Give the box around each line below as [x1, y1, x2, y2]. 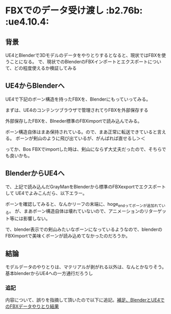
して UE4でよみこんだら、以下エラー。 [5, 190, 88, 196]
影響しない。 [23, 215, 50, 222]
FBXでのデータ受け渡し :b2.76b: [5, 5, 143, 16]
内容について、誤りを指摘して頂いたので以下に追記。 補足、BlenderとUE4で [5, 297, 165, 303]
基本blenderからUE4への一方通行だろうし [5, 270, 93, 277]
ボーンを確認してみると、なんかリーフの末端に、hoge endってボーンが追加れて [5, 201, 162, 208]
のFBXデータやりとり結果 [5, 303, 59, 309]
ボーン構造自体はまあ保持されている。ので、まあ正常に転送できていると [5, 129, 158, 135]
